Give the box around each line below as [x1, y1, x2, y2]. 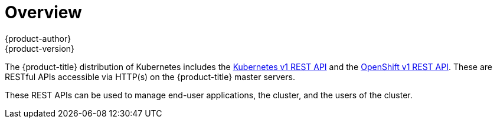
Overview [5, 2, 82, 22]
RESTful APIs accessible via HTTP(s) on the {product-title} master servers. [5, 71, 295, 82]
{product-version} [5, 43, 75, 54]
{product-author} [5, 33, 71, 44]
